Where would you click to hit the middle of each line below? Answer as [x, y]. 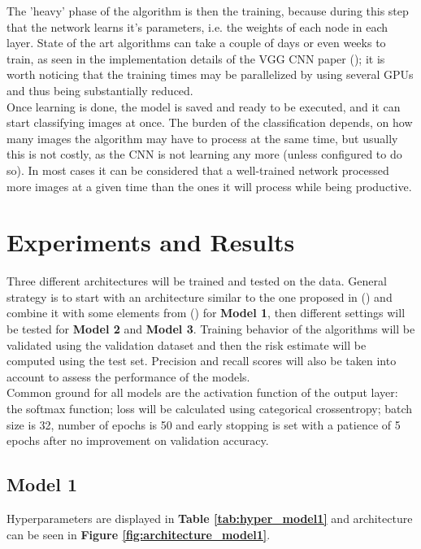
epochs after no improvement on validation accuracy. [138, 440]
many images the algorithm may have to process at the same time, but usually [202, 138]
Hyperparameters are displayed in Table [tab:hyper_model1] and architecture [210, 518]
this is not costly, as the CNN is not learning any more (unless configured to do [204, 154]
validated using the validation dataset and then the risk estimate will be [187, 344]
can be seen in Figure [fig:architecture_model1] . [139, 534]
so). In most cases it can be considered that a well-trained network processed [198, 170]
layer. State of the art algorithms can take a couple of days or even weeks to [196, 43]
